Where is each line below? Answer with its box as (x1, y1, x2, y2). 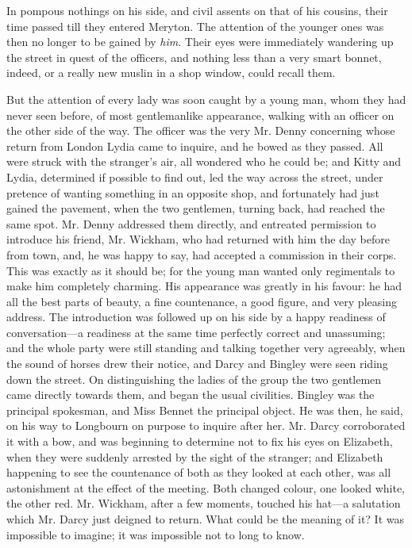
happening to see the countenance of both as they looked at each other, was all (6, 464, 391, 481)
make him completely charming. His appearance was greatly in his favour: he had (6, 278, 402, 294)
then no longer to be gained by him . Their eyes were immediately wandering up (6, 33, 394, 50)
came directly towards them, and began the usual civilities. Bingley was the (6, 386, 375, 403)
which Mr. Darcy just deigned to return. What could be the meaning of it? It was (6, 511, 405, 527)
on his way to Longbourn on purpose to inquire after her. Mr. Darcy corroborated (6, 417, 406, 434)
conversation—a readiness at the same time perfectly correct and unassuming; (6, 324, 386, 340)
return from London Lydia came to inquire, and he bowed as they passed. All (6, 137, 383, 154)
